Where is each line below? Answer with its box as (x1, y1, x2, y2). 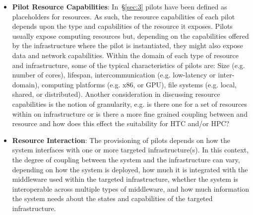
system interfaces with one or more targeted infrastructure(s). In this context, (12, 144, 249, 155)
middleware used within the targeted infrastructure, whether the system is (12, 174, 239, 184)
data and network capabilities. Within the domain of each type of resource (12, 50, 239, 60)
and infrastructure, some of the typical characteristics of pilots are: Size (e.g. (12, 60, 245, 70)
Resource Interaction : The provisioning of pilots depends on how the (12, 135, 231, 145)
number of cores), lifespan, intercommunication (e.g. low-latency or (12, 70, 216, 80)
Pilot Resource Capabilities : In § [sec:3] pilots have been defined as (12, 1, 227, 11)
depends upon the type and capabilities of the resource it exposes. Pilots (12, 21, 233, 31)
